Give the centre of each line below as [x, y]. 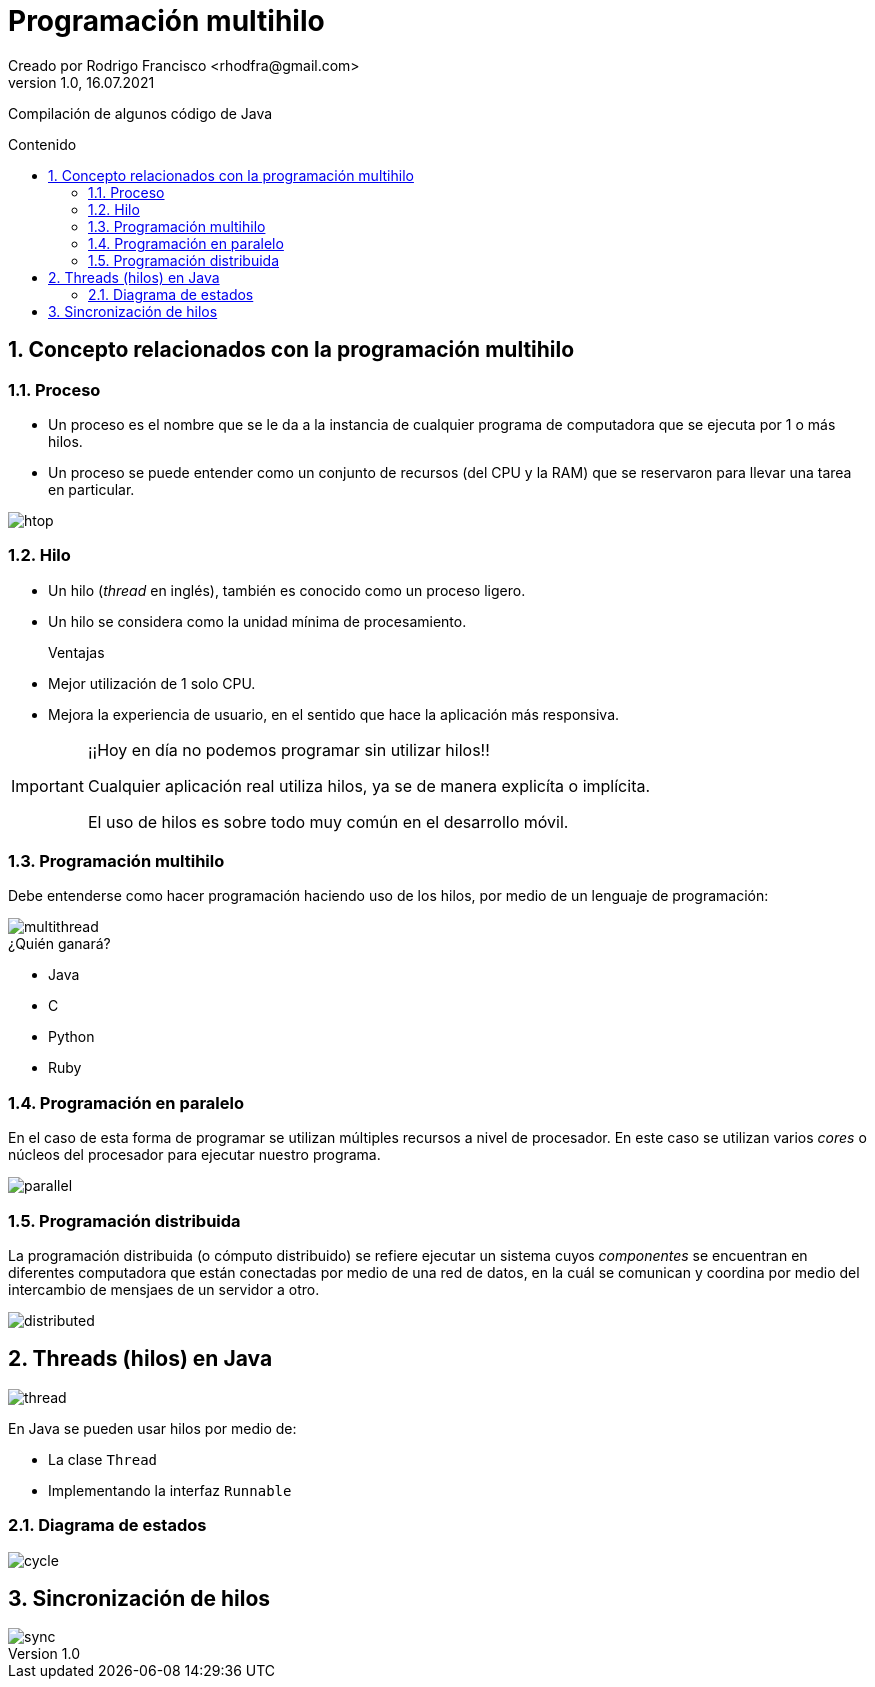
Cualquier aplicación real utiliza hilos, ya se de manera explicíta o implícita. [369, 785]
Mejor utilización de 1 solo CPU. [152, 683]
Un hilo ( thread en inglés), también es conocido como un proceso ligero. [287, 590]
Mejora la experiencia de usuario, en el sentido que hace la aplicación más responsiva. [334, 714]
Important [47, 785]
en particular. [91, 489]
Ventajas [76, 652]
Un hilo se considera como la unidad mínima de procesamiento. [257, 621]
